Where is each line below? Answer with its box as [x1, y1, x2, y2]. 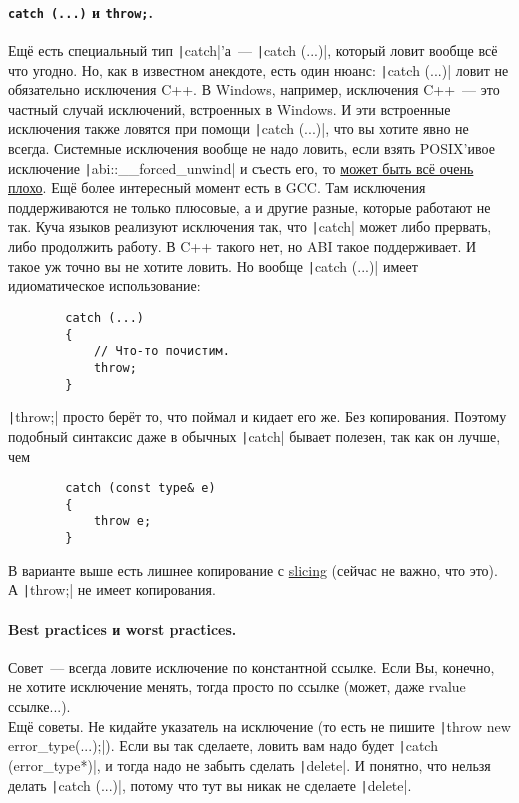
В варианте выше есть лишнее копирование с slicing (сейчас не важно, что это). [8, 559, 498, 580]
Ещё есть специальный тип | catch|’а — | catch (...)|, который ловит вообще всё [8, 39, 498, 60]
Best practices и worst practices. [8, 618, 237, 639]
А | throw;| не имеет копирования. [8, 579, 216, 600]
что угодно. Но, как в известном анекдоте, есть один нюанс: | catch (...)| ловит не [8, 59, 509, 80]
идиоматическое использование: [8, 275, 201, 296]
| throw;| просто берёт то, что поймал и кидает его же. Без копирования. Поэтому [8, 406, 507, 427]
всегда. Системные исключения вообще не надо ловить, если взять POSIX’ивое [8, 138, 495, 159]
